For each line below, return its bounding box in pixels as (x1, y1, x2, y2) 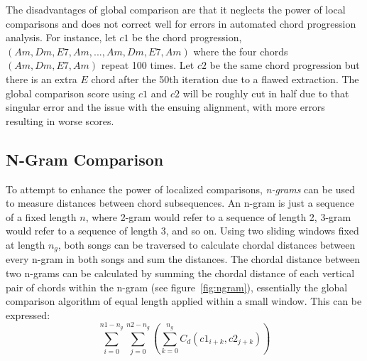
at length (6, 237, 45, 252)
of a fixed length (6, 209, 77, 224)
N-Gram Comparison (6, 148, 164, 170)
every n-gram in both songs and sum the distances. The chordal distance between (6, 252, 361, 266)
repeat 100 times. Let (101, 58, 195, 72)
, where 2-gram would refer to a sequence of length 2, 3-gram (85, 209, 351, 224)
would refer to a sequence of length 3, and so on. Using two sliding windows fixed (6, 223, 359, 238)
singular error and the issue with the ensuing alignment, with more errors (6, 99, 325, 114)
